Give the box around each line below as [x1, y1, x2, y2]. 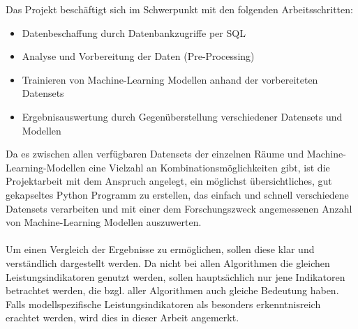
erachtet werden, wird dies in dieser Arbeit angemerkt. [6, 310, 239, 325]
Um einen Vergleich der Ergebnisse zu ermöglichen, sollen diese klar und [6, 242, 315, 257]
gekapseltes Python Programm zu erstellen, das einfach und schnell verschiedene [6, 187, 349, 201]
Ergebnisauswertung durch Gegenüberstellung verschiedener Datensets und [22, 109, 343, 123]
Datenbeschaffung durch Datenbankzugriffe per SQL [22, 25, 246, 40]
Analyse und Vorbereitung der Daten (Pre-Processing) [22, 49, 255, 63]
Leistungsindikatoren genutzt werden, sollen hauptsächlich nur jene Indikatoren [6, 269, 345, 284]
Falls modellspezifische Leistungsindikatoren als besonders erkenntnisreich [6, 296, 321, 311]
